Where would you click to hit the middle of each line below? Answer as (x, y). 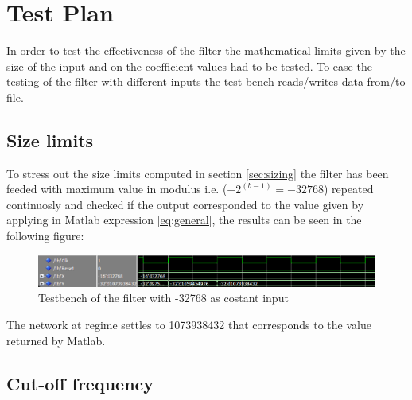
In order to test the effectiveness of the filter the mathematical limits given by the (206, 50)
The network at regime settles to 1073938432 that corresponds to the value (189, 325)
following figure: (45, 236)
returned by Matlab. (56, 340)
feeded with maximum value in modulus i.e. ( (117, 189)
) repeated (348, 189)
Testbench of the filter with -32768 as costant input (163, 298)
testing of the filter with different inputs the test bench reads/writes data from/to (206, 82)
